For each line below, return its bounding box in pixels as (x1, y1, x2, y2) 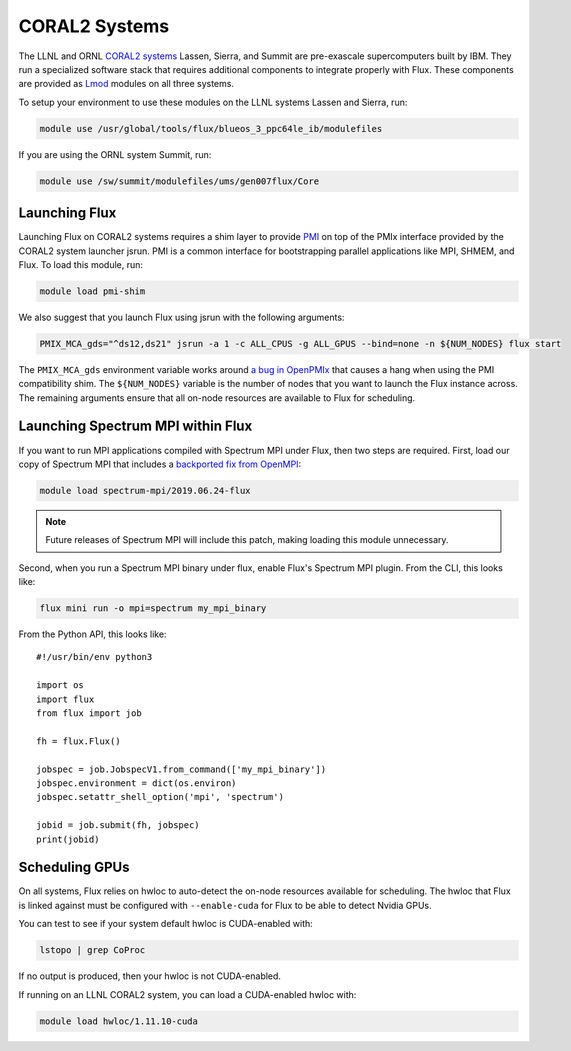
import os (36, 680, 84, 691)
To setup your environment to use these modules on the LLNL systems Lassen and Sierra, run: (18, 96, 408, 108)
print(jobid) (36, 833, 100, 845)
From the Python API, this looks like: (18, 628, 167, 640)
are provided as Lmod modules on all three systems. (18, 78, 235, 90)
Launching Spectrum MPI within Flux (18, 418, 253, 435)
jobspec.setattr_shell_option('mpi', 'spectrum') (36, 791, 285, 803)
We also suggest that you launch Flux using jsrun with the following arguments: (18, 311, 345, 323)
